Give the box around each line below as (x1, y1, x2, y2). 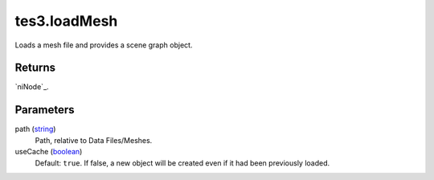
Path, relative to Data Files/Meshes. (35, 135, 153, 145)
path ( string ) (14, 125, 56, 134)
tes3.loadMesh (14, 12, 118, 30)
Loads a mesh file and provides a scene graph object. (14, 40, 193, 50)
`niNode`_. (14, 82, 49, 92)
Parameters (14, 103, 75, 117)
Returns (14, 61, 56, 75)
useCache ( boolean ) (14, 147, 83, 157)
